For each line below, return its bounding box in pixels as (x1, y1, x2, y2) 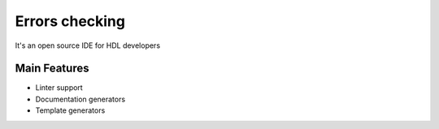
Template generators (35, 105, 106, 115)
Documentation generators (35, 94, 126, 104)
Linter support (35, 83, 83, 92)
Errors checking (15, 12, 126, 30)
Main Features (15, 62, 89, 75)
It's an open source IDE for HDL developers (15, 41, 161, 50)
